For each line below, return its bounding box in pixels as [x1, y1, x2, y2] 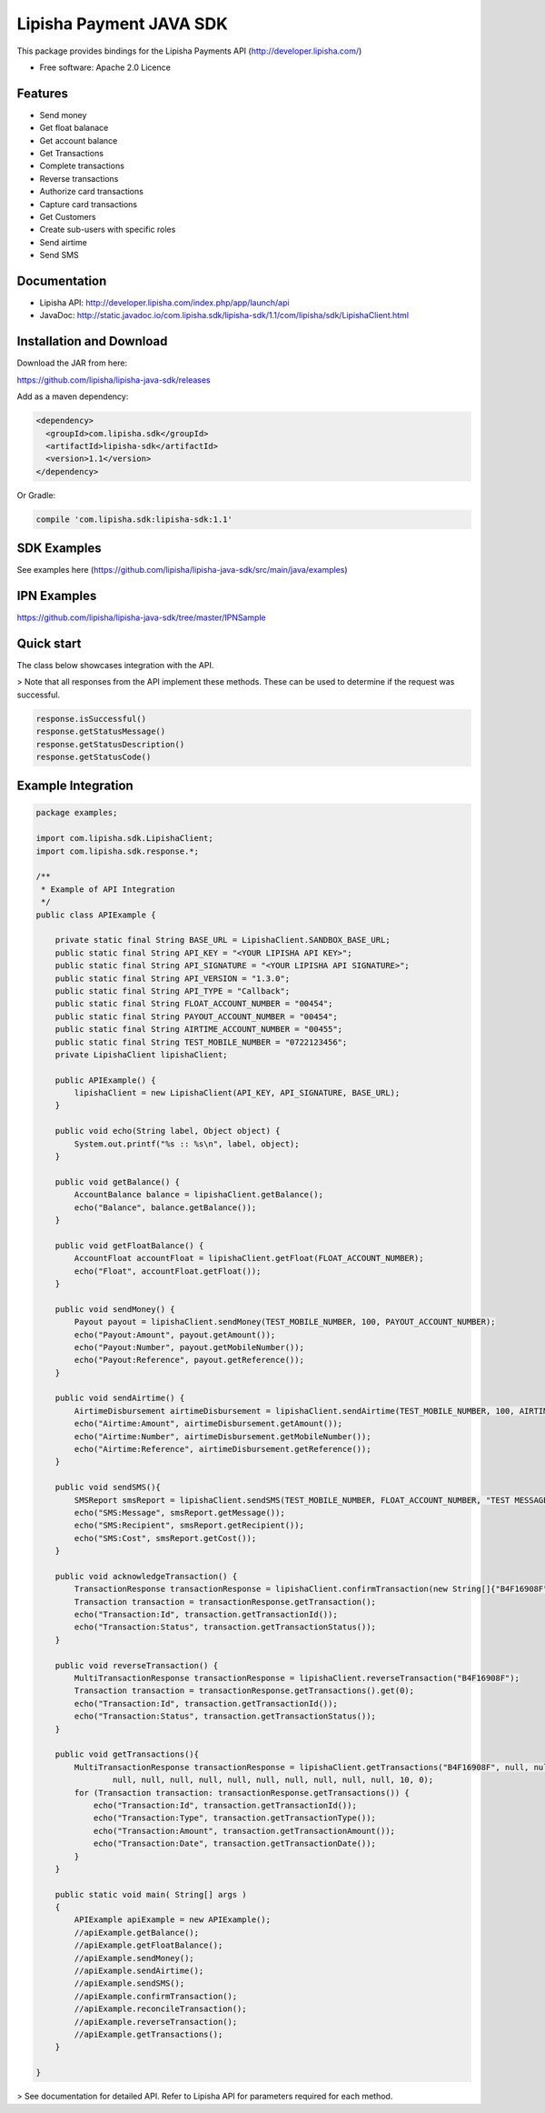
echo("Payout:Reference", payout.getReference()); [74, 1355, 304, 1366]
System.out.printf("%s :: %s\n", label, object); [74, 1138, 300, 1149]
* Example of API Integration [41, 884, 176, 895]
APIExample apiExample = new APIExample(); [74, 1915, 272, 1925]
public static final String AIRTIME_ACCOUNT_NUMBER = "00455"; [54, 1024, 343, 1035]
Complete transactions [39, 160, 124, 172]
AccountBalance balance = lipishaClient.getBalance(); [74, 1189, 324, 1200]
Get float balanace [39, 123, 109, 134]
